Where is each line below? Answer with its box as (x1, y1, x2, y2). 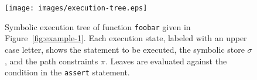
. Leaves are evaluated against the (105, 54, 227, 67)
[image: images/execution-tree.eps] (5, 4, 148, 12)
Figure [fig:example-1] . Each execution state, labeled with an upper (5, 32, 247, 44)
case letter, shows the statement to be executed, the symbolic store (5, 43, 245, 55)
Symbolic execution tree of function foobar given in (5, 20, 191, 32)
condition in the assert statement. (5, 66, 130, 78)
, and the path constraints (5, 54, 98, 67)
